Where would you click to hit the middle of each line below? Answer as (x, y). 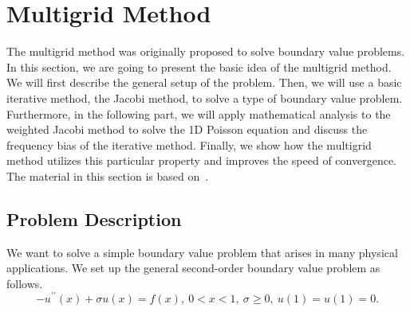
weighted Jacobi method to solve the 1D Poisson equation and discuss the (187, 129)
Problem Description (94, 218)
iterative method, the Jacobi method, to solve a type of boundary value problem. (205, 97)
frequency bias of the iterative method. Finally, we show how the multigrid (189, 144)
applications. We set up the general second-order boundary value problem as (193, 268)
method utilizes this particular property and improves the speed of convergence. (201, 160)
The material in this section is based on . (108, 175)
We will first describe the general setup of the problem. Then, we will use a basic (204, 82)
